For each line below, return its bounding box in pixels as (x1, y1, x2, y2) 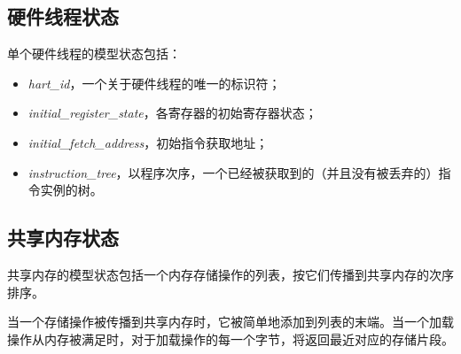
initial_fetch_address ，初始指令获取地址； (27, 133, 269, 151)
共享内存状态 (7, 224, 119, 251)
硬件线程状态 (7, 3, 119, 30)
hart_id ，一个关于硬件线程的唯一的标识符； (27, 73, 281, 92)
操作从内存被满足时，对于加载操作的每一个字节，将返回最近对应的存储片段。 (7, 329, 454, 348)
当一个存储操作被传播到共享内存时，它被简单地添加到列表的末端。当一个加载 (7, 312, 454, 331)
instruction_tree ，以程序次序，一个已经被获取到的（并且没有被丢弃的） (27, 163, 439, 181)
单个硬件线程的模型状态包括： (7, 44, 181, 63)
